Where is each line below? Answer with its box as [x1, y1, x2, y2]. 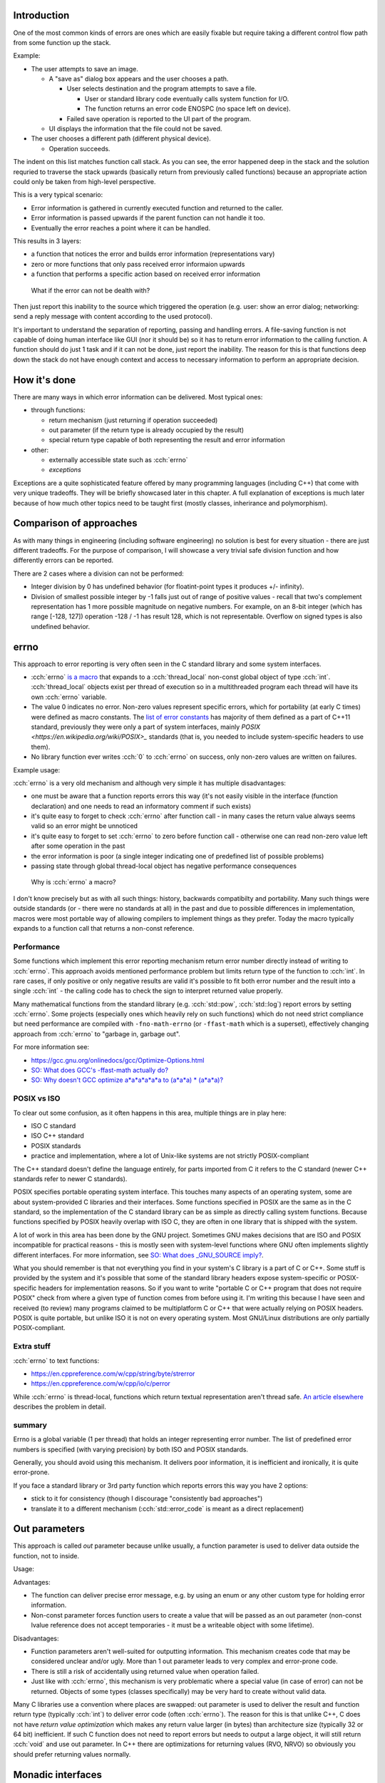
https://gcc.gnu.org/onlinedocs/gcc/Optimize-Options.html [31, 1056, 205, 1064]
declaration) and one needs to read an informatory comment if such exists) [31, 802, 252, 810]
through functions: [31, 406, 86, 414]
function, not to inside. [13, 1551, 80, 1560]
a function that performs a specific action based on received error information [31, 270, 260, 278]
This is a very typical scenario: [13, 190, 103, 199]
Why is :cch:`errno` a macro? [31, 878, 117, 887]
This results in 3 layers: [13, 236, 81, 245]
